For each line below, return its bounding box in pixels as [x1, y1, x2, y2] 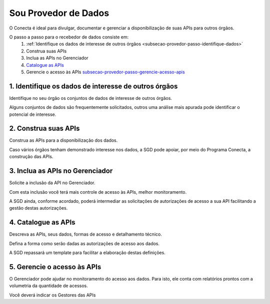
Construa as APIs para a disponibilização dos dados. [9, 137, 118, 143]
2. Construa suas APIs [9, 124, 80, 133]
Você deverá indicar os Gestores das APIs [9, 292, 96, 298]
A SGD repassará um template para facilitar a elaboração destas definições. [9, 250, 166, 256]
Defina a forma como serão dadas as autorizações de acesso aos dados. [9, 240, 160, 247]
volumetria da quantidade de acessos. [9, 283, 88, 289]
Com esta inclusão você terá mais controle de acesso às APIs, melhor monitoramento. [9, 189, 187, 195]
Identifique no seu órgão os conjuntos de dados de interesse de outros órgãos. [9, 95, 172, 101]
